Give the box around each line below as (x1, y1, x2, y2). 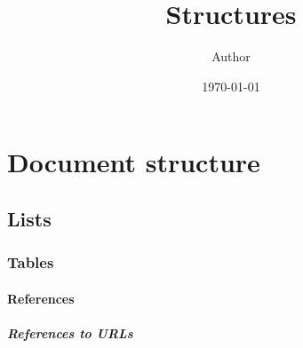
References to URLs (7, 323, 133, 342)
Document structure (7, 144, 260, 180)
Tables (7, 251, 54, 273)
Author (211, 47, 251, 66)
